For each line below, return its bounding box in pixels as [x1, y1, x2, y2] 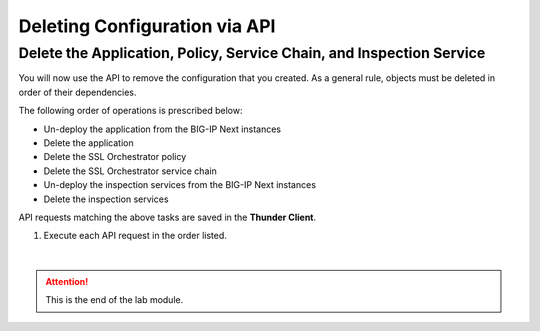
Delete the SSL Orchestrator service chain [43, 165, 217, 177]
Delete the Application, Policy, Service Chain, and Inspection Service [18, 44, 486, 62]
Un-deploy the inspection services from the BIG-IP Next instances [43, 179, 317, 191]
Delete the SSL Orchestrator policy [43, 151, 187, 163]
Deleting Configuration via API [18, 15, 276, 37]
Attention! [45, 276, 89, 288]
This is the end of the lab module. [45, 294, 184, 306]
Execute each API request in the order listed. [43, 230, 227, 242]
